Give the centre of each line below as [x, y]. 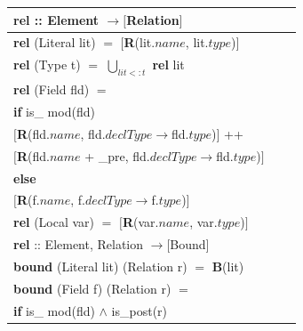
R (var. [140, 222]
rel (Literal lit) [55, 42]
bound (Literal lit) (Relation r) [100, 266]
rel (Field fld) [52, 89]
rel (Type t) [47, 65]
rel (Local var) [54, 222]
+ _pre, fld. [117, 155]
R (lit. [140, 42]
